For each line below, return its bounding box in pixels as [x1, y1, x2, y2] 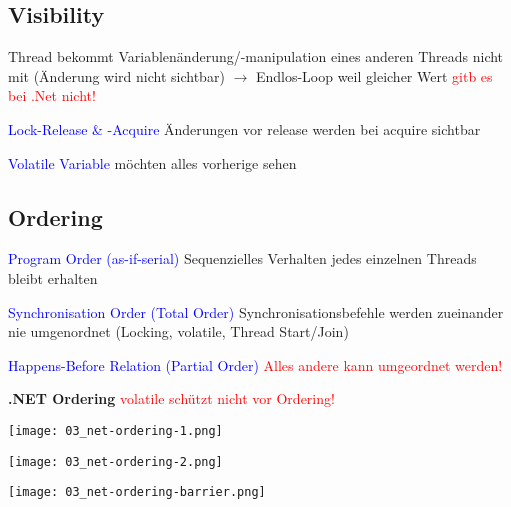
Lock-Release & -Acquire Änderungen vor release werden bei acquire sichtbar [8, 118, 481, 139]
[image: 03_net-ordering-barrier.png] [8, 485, 266, 500]
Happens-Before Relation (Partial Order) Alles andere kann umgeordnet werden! [8, 354, 503, 375]
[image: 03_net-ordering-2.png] [8, 454, 223, 469]
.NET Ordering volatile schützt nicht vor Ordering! [8, 388, 335, 409]
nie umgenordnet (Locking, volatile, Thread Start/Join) [8, 321, 349, 342]
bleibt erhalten [8, 267, 98, 288]
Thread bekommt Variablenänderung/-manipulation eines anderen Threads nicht [8, 46, 504, 67]
